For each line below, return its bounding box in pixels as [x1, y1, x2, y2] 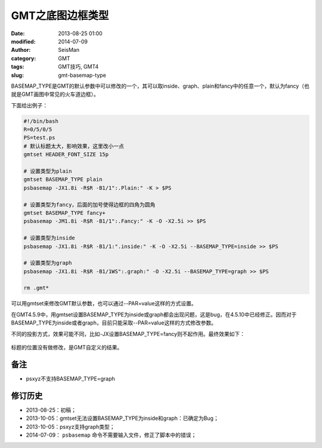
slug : [11, 72, 24, 79]
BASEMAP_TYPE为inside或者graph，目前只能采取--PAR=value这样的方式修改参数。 [11, 319, 217, 326]
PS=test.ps [23, 134, 55, 141]
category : [11, 54, 36, 62]
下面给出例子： [11, 101, 48, 109]
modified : [11, 38, 36, 45]
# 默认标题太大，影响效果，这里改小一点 [23, 143, 125, 149]
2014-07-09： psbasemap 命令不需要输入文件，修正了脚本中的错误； [26, 431, 197, 438]
